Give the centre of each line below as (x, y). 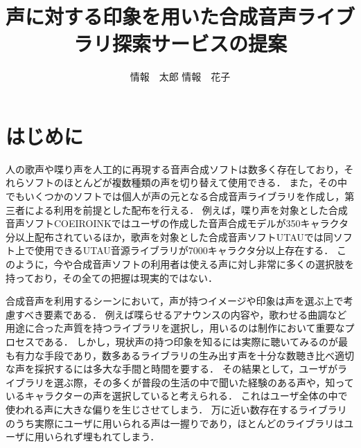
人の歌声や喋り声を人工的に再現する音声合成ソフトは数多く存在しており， (175, 169)
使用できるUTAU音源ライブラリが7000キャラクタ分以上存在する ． (184, 250)
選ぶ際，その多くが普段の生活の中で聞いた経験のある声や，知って (204, 382)
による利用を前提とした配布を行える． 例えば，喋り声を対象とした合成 (186, 209)
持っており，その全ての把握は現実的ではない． (112, 277)
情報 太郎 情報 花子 (180, 77)
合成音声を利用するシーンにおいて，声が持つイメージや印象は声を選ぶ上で (175, 301)
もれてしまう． (126, 437)
